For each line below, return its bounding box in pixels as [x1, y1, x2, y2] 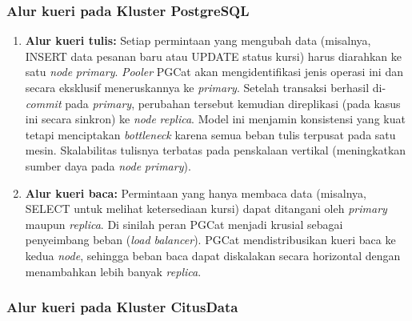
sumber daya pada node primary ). [25, 157, 191, 174]
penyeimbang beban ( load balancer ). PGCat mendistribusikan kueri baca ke [25, 231, 396, 248]
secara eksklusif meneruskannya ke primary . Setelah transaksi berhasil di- [25, 79, 386, 95]
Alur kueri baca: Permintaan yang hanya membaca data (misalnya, [25, 184, 366, 201]
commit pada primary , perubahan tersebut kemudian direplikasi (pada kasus [25, 94, 401, 111]
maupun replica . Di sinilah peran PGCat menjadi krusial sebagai [25, 215, 343, 232]
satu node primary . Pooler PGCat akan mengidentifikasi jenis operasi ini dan [25, 63, 403, 80]
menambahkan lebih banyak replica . [25, 263, 202, 279]
